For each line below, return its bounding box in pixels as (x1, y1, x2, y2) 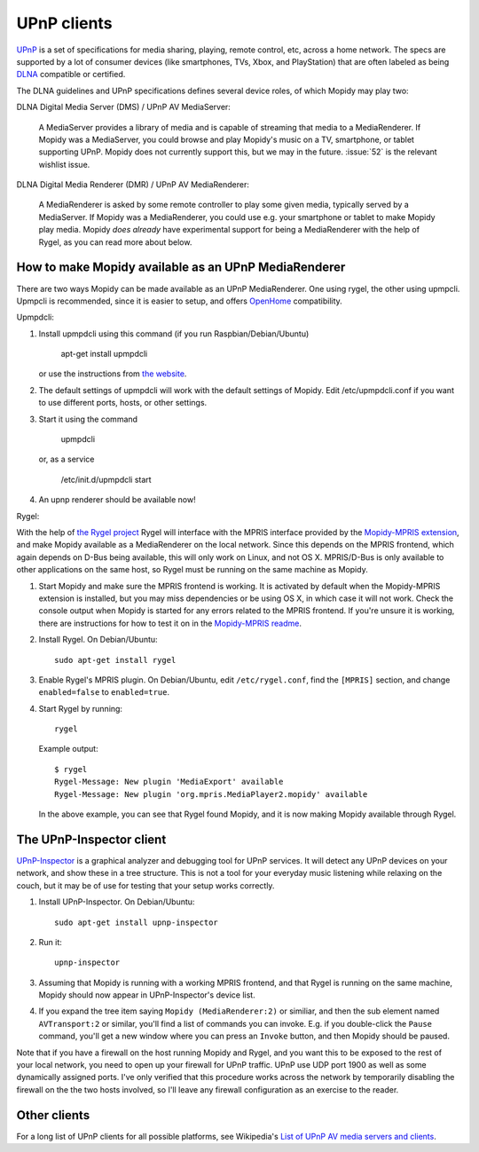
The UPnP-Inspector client (16, 832, 167, 847)
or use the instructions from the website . (38, 368, 187, 379)
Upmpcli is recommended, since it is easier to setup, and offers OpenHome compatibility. (16, 296, 343, 306)
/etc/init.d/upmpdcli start (60, 474, 152, 485)
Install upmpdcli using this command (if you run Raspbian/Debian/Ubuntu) (38, 328, 310, 339)
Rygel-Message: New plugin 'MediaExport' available (54, 777, 284, 787)
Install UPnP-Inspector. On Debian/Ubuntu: (38, 896, 195, 907)
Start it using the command (38, 414, 137, 424)
